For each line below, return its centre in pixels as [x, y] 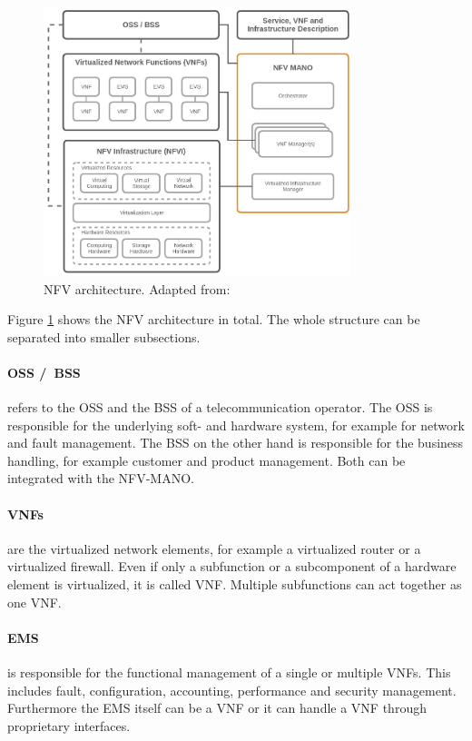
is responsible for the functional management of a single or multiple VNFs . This [229, 672]
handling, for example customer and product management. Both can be [206, 460]
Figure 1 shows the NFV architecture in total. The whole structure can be [214, 319]
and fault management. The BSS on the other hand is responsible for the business [236, 443]
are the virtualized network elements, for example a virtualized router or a [214, 548]
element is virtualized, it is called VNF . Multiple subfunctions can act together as [235, 584]
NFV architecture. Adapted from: [137, 288]
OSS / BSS [44, 372]
